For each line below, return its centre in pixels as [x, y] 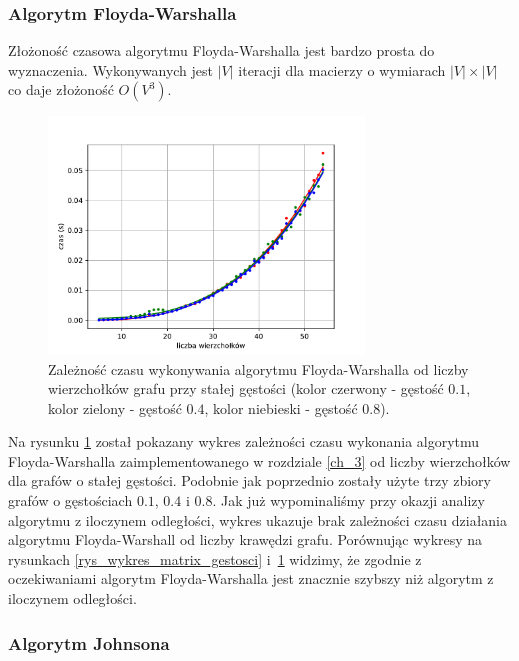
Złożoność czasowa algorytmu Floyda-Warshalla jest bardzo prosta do [221, 50]
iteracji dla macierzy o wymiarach [342, 69]
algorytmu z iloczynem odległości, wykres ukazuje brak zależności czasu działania [258, 519]
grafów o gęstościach [70, 500]
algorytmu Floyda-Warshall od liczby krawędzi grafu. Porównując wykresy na [245, 539]
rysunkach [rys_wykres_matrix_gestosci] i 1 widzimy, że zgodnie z [215, 558]
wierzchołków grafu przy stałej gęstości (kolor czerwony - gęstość [246, 388]
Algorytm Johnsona [89, 642]
